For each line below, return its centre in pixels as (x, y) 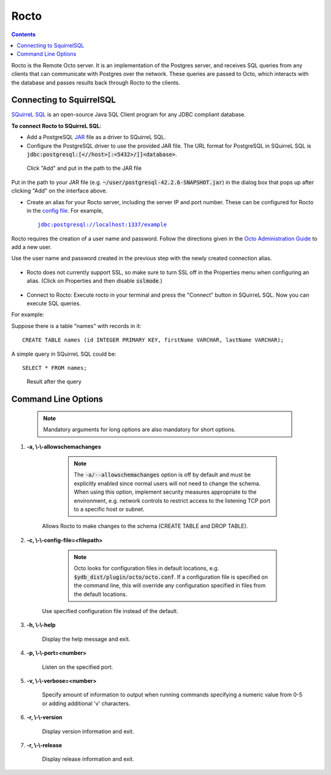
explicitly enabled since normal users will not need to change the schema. (167, 483)
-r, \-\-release (44, 745)
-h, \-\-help (41, 625)
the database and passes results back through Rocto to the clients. (96, 82)
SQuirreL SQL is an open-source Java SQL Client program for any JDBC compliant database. (129, 115)
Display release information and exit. (88, 759)
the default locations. (101, 594)
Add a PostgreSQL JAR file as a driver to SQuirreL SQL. (96, 137)
